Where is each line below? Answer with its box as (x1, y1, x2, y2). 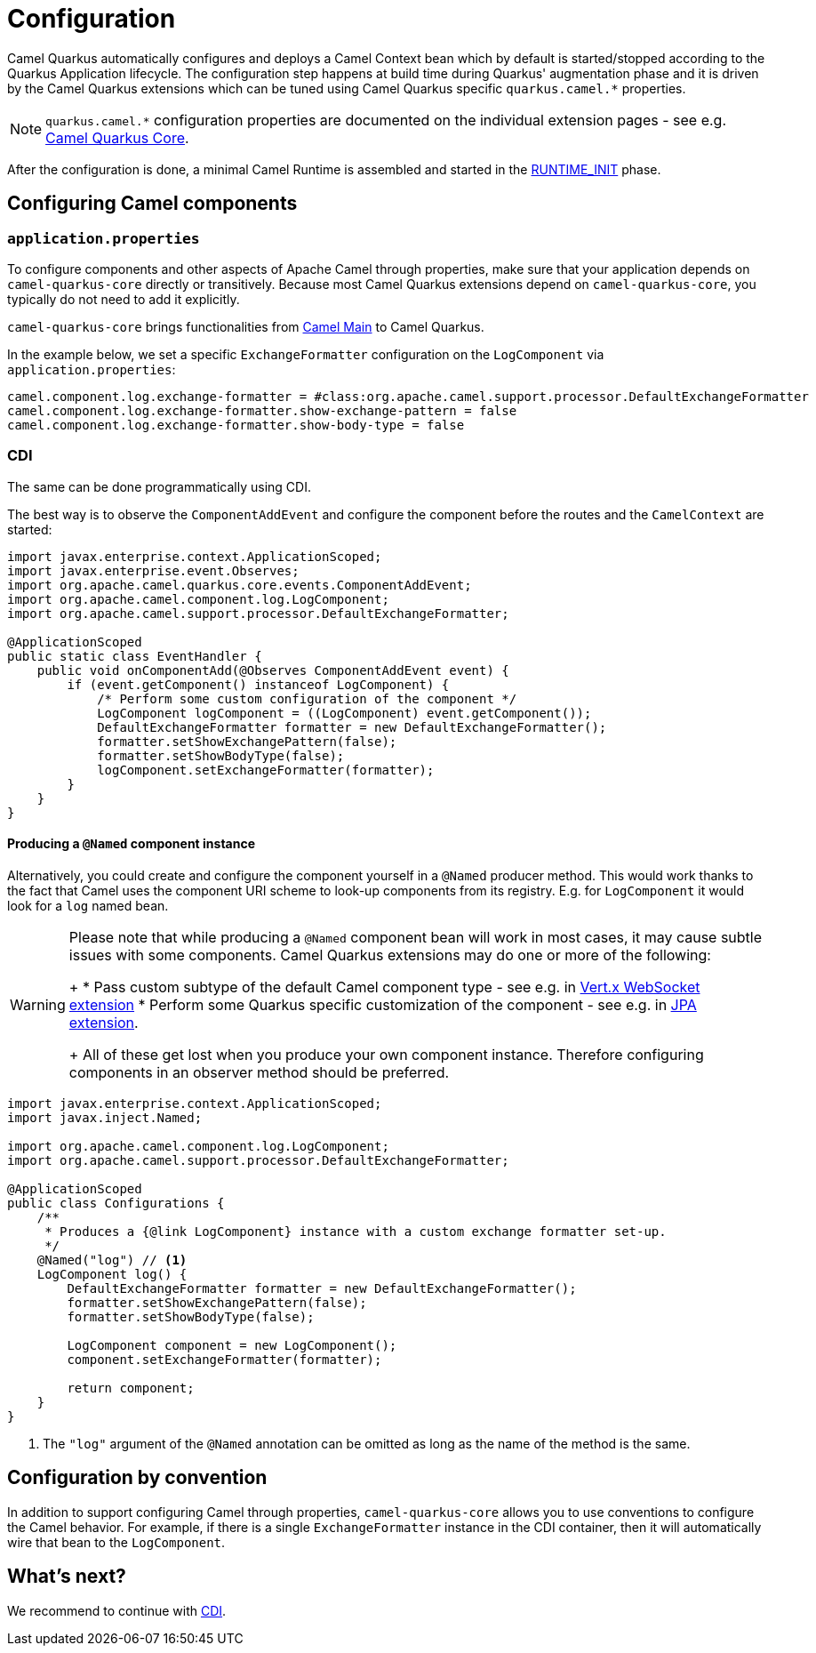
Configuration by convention (7, 1466, 268, 1489)
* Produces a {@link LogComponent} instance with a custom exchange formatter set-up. (44, 1224, 667, 1239)
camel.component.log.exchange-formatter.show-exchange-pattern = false (7, 403, 517, 418)
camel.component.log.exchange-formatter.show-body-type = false (7, 417, 465, 432)
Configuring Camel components (7, 192, 298, 215)
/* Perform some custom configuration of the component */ (97, 691, 517, 706)
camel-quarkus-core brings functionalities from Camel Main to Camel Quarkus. (7, 318, 484, 334)
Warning (10, 995, 66, 1014)
